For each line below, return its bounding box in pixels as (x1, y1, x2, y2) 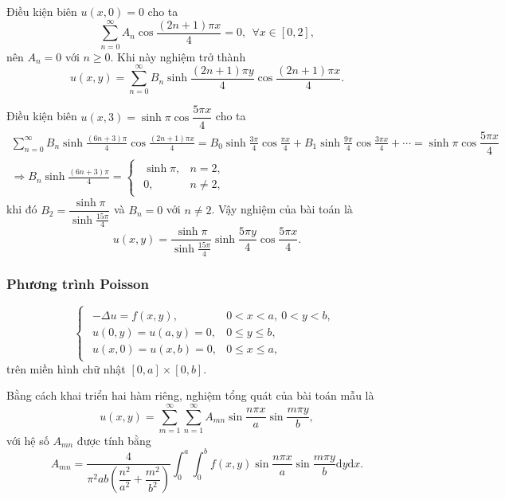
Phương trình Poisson (6, 273, 149, 293)
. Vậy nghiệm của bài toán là (211, 201, 353, 217)
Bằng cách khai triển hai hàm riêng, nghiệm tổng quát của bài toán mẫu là (6, 387, 374, 404)
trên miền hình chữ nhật (6, 360, 126, 377)
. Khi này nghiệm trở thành (110, 48, 246, 64)
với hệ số (6, 432, 49, 448)
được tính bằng (76, 432, 151, 448)
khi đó (6, 201, 37, 217)
